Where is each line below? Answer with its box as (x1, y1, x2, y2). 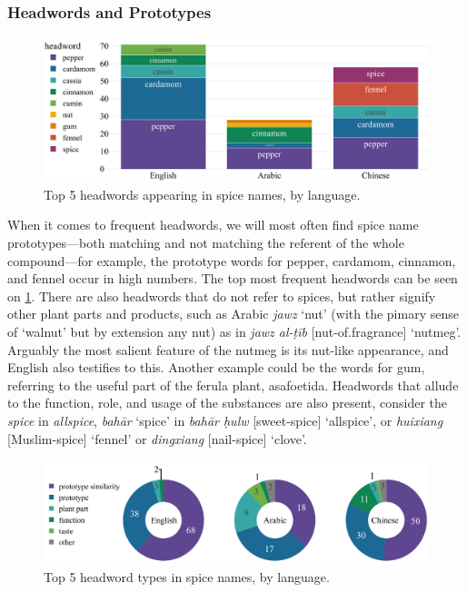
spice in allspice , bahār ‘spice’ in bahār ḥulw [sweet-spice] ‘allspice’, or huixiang (7, 410, 443, 429)
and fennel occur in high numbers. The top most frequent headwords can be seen (7, 269, 458, 288)
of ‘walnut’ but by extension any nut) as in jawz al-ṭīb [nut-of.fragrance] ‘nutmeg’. (7, 321, 462, 340)
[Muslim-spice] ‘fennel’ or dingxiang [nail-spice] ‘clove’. (7, 429, 307, 448)
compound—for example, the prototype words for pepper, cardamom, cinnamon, (7, 251, 456, 270)
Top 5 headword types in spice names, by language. (44, 567, 330, 587)
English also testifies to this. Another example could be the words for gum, (7, 358, 425, 377)
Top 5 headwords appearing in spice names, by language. (44, 184, 361, 203)
